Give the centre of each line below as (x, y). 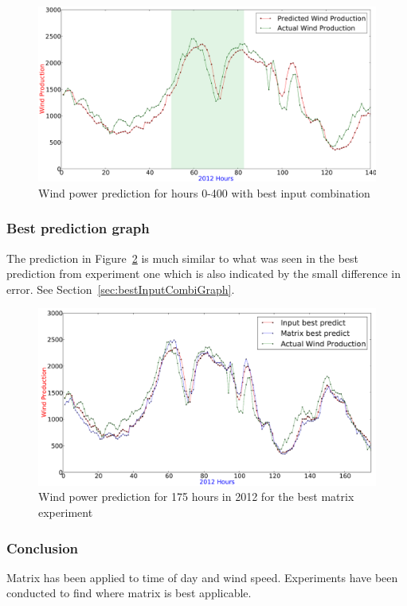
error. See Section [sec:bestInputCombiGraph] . (121, 289)
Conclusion (42, 547)
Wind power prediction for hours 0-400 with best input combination (204, 192)
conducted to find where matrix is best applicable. (129, 593)
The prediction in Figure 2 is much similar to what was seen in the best (183, 258)
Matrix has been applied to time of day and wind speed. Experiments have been (202, 577)
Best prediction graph (78, 228)
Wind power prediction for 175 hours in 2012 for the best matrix (196, 497)
